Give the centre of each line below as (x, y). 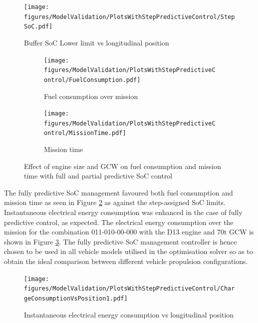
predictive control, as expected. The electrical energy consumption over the (119, 222)
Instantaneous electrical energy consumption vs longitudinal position (129, 314)
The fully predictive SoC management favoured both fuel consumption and (119, 192)
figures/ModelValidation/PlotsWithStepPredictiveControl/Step (129, 17)
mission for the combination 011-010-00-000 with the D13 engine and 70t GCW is (129, 232)
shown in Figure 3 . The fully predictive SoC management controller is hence (121, 241)
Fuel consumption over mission (91, 96)
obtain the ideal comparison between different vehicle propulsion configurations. (126, 261)
